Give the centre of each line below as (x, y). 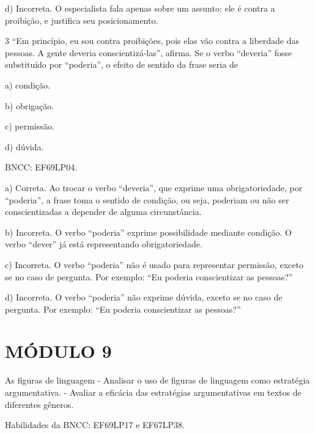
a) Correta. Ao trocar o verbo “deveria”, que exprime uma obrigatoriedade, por (154, 187)
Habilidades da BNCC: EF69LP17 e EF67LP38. (95, 425)
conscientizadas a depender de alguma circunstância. (103, 212)
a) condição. (28, 85)
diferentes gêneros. (39, 404)
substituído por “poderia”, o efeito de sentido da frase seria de (121, 64)
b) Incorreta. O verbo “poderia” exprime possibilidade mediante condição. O (148, 232)
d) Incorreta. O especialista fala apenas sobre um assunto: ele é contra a (140, 8)
